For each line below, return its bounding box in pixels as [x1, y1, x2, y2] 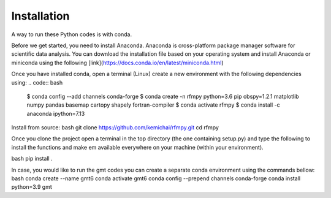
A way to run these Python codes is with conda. [11, 31, 132, 38]
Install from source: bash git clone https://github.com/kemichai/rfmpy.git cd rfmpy [11, 124, 219, 131]
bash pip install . [11, 155, 53, 162]
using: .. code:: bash [11, 78, 63, 86]
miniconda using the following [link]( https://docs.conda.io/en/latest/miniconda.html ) [11, 59, 224, 66]
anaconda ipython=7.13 [26, 110, 85, 117]
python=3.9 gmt [11, 183, 52, 191]
